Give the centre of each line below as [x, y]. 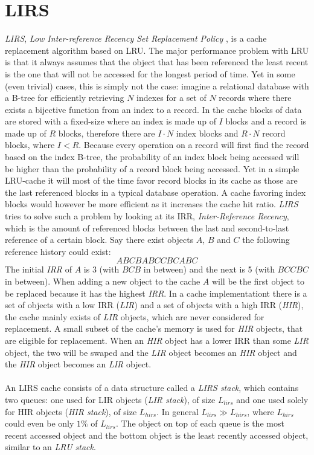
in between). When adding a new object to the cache [103, 281]
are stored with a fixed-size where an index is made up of [111, 121]
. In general [178, 411]
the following [266, 240]
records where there [255, 98]
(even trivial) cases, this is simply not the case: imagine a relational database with [157, 86]
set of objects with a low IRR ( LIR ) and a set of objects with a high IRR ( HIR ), [154, 305]
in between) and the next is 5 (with [209, 269]
